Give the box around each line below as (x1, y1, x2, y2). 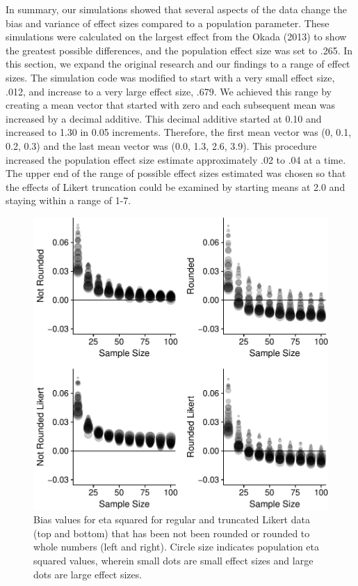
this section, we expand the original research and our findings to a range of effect (6, 56, 350, 71)
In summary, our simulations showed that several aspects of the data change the (6, 2, 348, 16)
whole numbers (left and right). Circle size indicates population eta (33, 539, 320, 554)
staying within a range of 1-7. (6, 193, 131, 208)
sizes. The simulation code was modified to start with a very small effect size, (6, 70, 335, 84)
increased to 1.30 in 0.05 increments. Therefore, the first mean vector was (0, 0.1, (6, 125, 352, 139)
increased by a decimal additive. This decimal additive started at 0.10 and (6, 111, 322, 125)
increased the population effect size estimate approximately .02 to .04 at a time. (6, 152, 346, 167)
